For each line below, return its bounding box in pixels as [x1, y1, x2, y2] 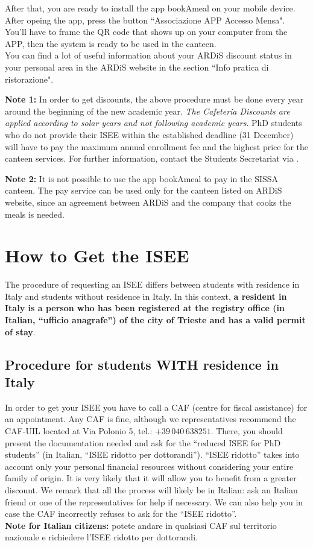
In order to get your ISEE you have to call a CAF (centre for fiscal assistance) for [5, 400, 308, 413]
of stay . [5, 325, 36, 338]
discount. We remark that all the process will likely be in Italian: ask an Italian [5, 483, 298, 496]
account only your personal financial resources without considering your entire [5, 460, 294, 472]
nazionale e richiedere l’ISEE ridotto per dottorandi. [5, 531, 198, 543]
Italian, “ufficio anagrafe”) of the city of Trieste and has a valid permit [5, 314, 306, 326]
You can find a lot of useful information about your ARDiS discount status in [5, 49, 292, 62]
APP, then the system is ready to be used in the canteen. [5, 37, 217, 49]
